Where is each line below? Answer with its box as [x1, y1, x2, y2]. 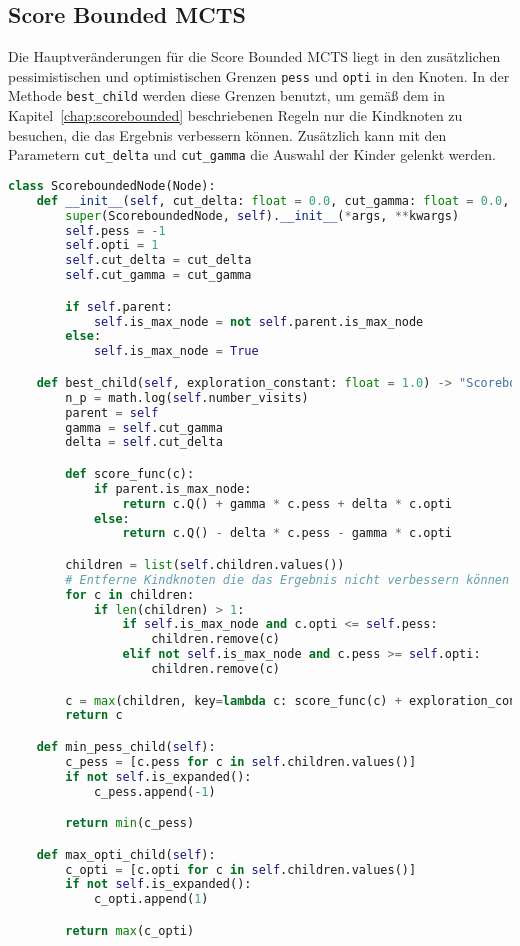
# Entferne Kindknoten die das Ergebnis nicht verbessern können [65, 572, 510, 587]
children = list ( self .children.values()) [65, 557, 345, 572]
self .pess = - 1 [65, 223, 166, 238]
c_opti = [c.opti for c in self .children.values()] [65, 862, 417, 877]
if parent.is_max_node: [93, 481, 252, 496]
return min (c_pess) [65, 816, 195, 831]
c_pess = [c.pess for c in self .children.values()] [65, 754, 417, 769]
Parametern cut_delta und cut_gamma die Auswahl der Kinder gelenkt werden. [8, 144, 496, 165]
